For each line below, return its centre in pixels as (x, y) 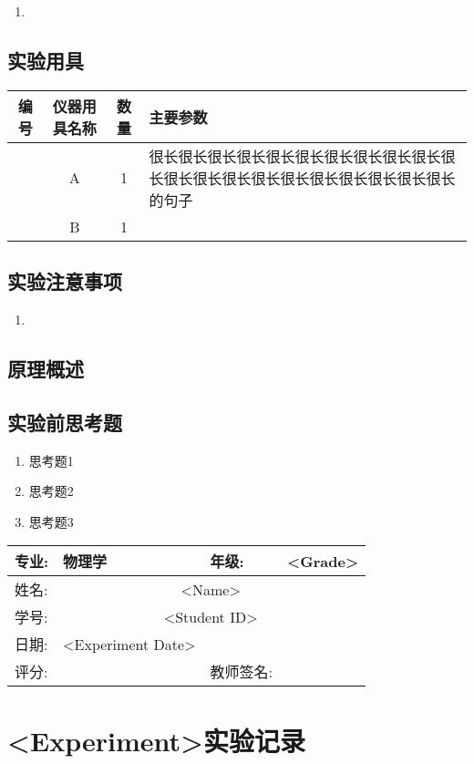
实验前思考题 (65, 422)
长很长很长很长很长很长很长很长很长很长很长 (302, 178)
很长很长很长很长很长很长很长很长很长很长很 (302, 156)
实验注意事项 (65, 281)
